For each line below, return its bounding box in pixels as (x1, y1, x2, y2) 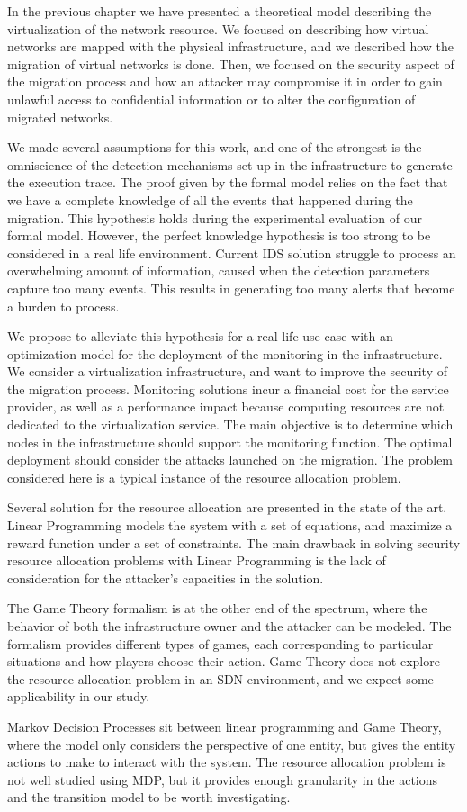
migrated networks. (7, 107, 113, 126)
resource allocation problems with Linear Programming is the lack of (7, 551, 386, 570)
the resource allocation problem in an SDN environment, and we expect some (7, 669, 434, 688)
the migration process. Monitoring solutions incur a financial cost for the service (7, 379, 449, 398)
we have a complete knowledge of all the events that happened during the (7, 190, 413, 209)
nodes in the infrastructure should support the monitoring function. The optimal (7, 432, 453, 451)
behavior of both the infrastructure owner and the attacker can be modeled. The (7, 617, 452, 635)
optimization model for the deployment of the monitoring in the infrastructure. (7, 344, 443, 363)
